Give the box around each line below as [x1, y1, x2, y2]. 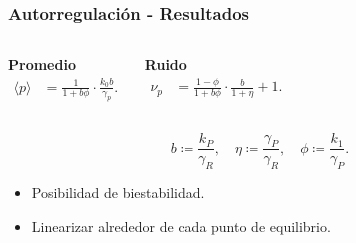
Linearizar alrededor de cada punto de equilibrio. [31, 215, 331, 236]
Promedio [8, 54, 76, 75]
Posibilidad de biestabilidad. [31, 182, 205, 203]
